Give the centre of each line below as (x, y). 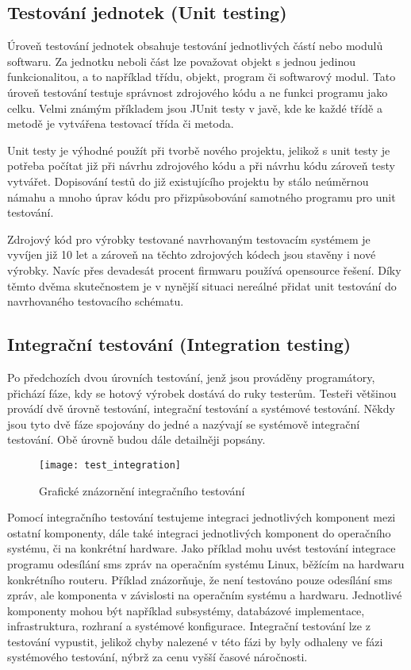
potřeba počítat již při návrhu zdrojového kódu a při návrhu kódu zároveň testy (201, 166)
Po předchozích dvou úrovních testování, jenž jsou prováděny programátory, (191, 377)
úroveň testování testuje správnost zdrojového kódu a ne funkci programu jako (198, 92)
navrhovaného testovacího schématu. (96, 301)
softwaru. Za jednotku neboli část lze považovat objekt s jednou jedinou (181, 61)
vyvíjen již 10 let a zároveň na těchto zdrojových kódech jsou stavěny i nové (192, 254)
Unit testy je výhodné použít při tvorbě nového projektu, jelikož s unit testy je (199, 150)
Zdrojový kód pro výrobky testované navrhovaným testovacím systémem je (189, 239)
